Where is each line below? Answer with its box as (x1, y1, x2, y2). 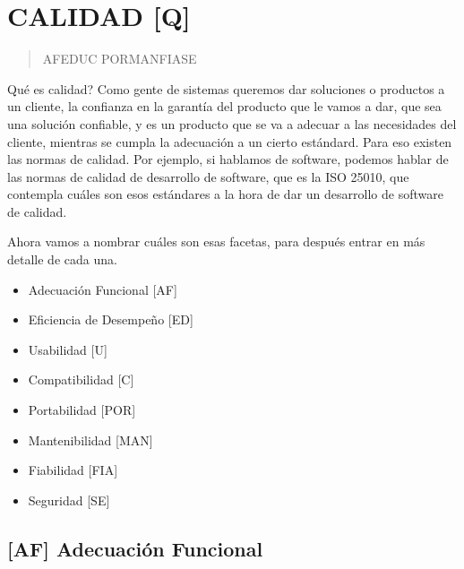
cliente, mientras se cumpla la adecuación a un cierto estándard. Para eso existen (7, 132, 452, 151)
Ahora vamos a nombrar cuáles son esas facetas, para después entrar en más (7, 232, 425, 251)
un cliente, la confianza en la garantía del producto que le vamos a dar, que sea (7, 97, 442, 116)
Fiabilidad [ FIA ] (28, 461, 118, 479)
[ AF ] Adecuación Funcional (7, 534, 263, 562)
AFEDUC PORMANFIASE (42, 49, 197, 68)
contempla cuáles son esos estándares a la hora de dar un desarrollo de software (7, 185, 443, 203)
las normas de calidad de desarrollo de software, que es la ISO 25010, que (7, 167, 409, 185)
